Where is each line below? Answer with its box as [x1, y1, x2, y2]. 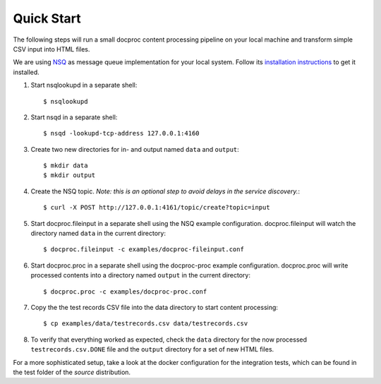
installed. [13, 68, 40, 76]
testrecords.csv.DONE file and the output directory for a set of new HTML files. [30, 345, 274, 354]
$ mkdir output [43, 172, 96, 179]
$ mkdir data [43, 162, 88, 169]
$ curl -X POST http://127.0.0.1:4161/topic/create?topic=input [43, 203, 271, 212]
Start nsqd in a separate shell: [30, 113, 118, 121]
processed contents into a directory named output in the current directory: [30, 271, 250, 280]
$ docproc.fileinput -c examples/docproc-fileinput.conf [43, 246, 245, 253]
